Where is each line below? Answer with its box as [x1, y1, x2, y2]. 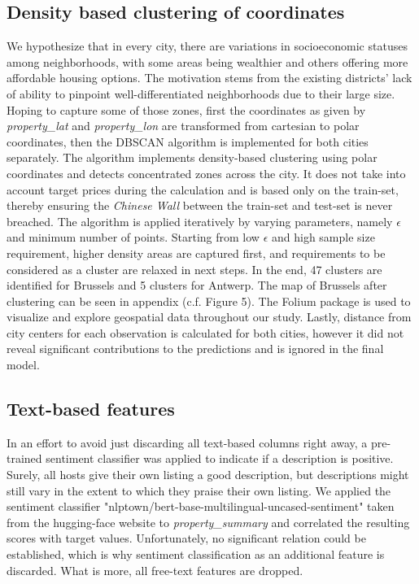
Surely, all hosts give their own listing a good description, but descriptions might [7, 466, 409, 483]
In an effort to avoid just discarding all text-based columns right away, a [7, 434, 368, 451]
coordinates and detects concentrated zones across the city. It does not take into [7, 164, 406, 181]
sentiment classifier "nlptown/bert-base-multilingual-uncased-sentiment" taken [7, 498, 395, 515]
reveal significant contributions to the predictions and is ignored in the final [7, 340, 384, 357]
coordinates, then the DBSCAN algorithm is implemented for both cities [7, 133, 369, 150]
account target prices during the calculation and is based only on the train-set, [7, 181, 399, 198]
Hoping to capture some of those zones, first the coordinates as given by [7, 101, 366, 118]
